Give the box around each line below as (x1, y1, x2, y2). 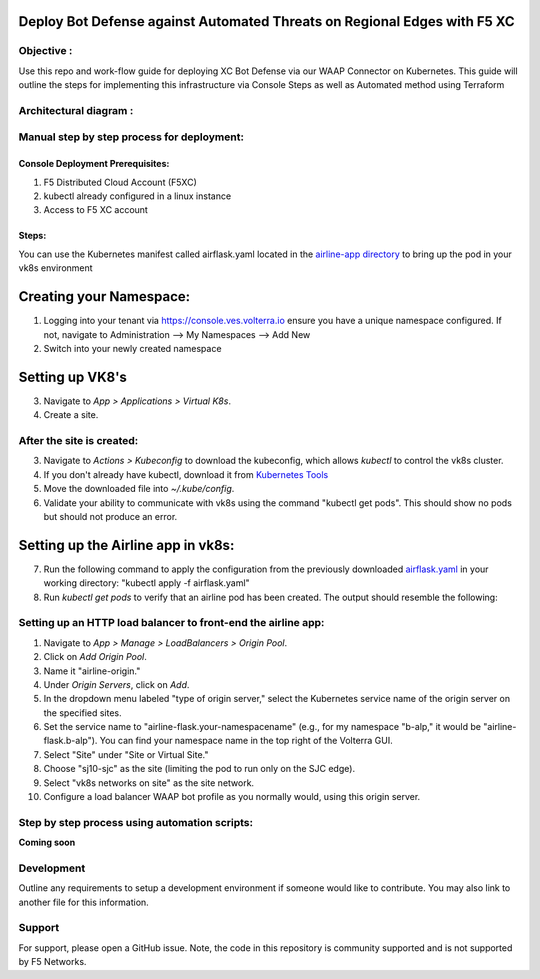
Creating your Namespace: (18, 288, 191, 305)
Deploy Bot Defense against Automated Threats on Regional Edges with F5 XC (18, 13, 515, 30)
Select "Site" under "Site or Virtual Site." (43, 748, 209, 760)
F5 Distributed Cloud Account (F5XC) (43, 176, 197, 188)
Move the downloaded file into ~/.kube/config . (43, 483, 235, 495)
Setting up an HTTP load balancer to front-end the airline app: (18, 616, 325, 630)
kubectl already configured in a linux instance (43, 190, 232, 202)
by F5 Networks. (18, 956, 87, 968)
